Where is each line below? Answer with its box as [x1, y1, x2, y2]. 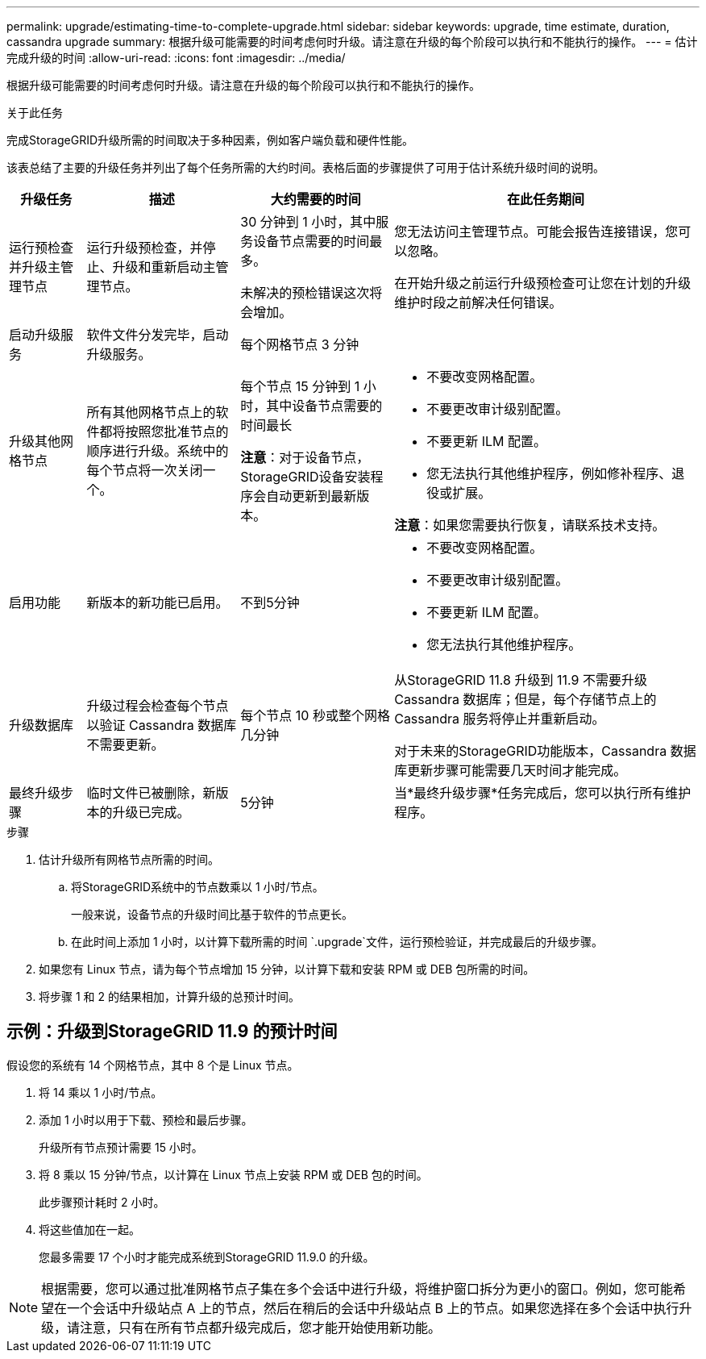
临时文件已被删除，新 [86, 785, 216, 801]
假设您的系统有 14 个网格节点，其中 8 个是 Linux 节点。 [6, 1057, 299, 1072]
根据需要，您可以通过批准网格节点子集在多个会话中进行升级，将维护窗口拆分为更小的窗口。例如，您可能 [41, 1280, 674, 1297]
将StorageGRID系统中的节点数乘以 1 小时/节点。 [71, 880, 324, 894]
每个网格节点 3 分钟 [240, 336, 359, 352]
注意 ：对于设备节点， [240, 449, 370, 465]
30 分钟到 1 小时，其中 [240, 214, 376, 230]
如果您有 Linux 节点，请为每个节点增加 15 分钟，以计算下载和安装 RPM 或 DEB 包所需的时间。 [39, 962, 535, 976]
